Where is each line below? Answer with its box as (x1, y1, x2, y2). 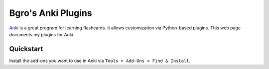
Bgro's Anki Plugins (9, 7, 92, 18)
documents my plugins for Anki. (9, 31, 75, 37)
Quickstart (9, 45, 43, 53)
